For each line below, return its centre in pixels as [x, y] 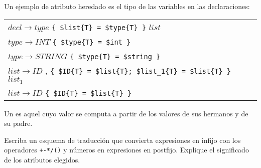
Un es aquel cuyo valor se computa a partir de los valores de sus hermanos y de [126, 113]
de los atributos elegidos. [42, 159]
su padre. [18, 123]
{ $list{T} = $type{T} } [99, 27]
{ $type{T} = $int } [92, 42]
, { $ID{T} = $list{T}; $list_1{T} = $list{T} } [138, 70]
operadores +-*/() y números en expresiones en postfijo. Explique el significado [126, 150]
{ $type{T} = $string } [115, 56]
